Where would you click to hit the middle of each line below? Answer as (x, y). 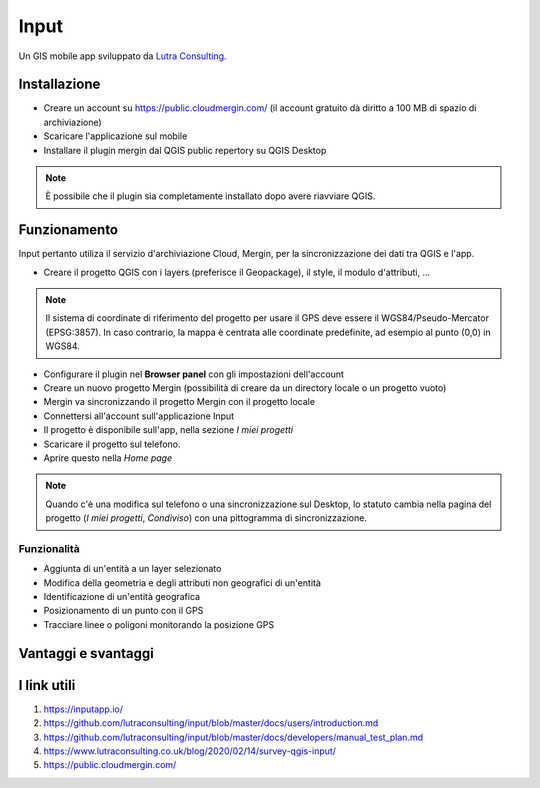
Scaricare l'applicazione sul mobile (115, 136)
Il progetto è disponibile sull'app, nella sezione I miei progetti (168, 430)
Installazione (59, 84)
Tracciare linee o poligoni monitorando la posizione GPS (159, 624)
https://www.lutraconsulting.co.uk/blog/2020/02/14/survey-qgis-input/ (190, 751)
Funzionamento (68, 230)
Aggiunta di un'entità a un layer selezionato (132, 569)
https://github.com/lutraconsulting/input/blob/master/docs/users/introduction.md (211, 723)
